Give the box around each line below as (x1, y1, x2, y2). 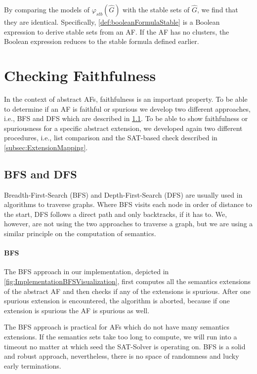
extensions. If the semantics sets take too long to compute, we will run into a (4, 332, 237, 341)
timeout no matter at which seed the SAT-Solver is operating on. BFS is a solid (4, 341, 246, 351)
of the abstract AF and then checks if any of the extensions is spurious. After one (4, 286, 251, 296)
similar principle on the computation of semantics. (4, 228, 156, 239)
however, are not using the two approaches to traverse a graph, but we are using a (4, 218, 253, 229)
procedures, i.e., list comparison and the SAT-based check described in (4, 132, 217, 143)
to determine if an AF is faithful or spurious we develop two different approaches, (4, 103, 251, 114)
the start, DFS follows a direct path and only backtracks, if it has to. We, (4, 208, 227, 219)
